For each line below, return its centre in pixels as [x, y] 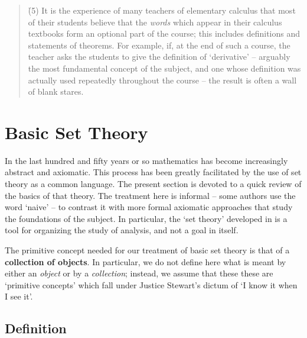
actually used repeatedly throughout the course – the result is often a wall [162, 80]
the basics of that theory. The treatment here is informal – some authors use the [150, 195]
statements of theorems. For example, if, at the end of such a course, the [159, 45]
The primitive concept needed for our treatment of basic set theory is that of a [147, 250]
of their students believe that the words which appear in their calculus [155, 22]
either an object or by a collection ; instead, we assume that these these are [139, 273]
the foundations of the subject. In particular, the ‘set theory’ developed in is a [146, 218]
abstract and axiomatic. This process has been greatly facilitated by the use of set [153, 172]
